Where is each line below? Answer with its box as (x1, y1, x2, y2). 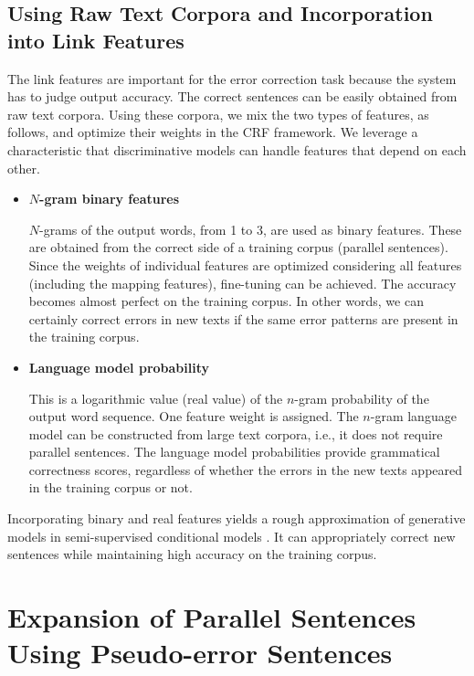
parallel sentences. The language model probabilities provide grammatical (28, 442, 440, 461)
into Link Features (7, 26, 184, 54)
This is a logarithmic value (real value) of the (28, 388, 283, 407)
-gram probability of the (294, 388, 429, 407)
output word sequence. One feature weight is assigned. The (28, 407, 359, 426)
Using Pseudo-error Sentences (7, 634, 393, 671)
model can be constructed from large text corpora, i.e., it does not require (28, 424, 443, 443)
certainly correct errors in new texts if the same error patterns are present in (28, 309, 458, 328)
